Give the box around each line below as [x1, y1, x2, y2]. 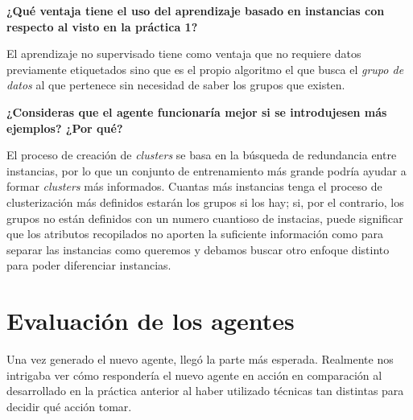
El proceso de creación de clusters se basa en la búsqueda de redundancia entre [6, 146, 397, 163]
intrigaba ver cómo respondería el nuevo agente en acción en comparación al [6, 366, 382, 383]
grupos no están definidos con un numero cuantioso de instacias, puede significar [6, 209, 403, 226]
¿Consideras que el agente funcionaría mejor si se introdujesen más [6, 103, 387, 120]
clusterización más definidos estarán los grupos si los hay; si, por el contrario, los [6, 193, 404, 210]
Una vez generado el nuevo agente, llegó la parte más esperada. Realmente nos [6, 351, 394, 368]
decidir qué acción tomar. [6, 397, 132, 414]
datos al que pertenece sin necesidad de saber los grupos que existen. [6, 76, 345, 93]
